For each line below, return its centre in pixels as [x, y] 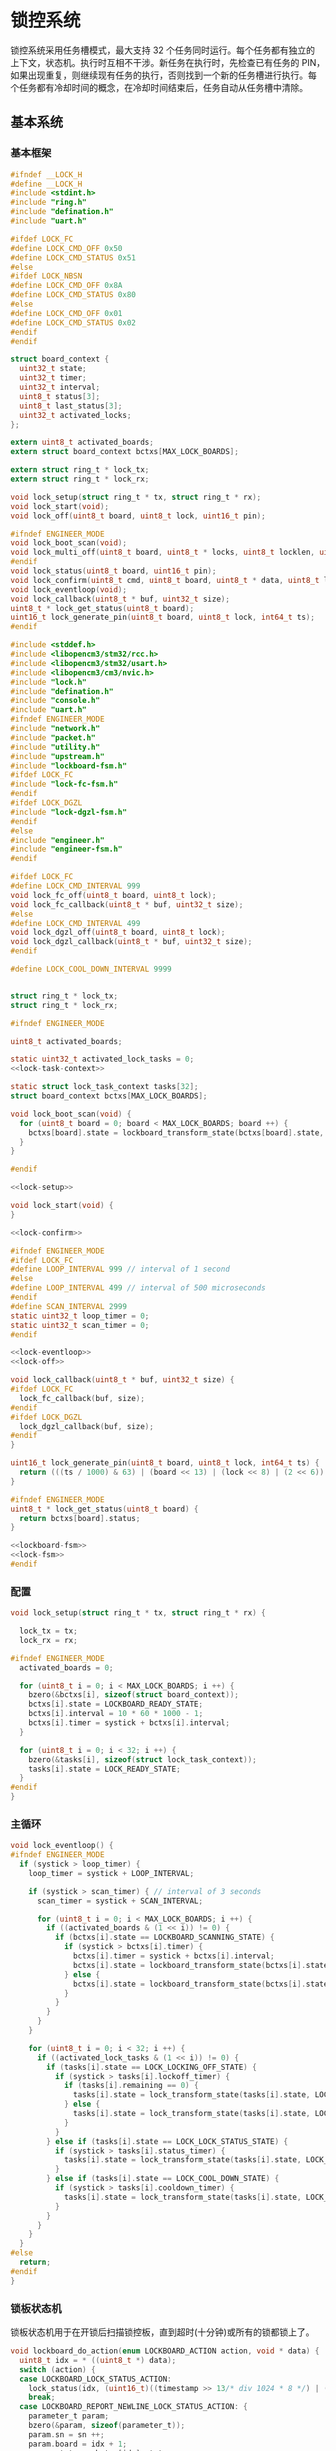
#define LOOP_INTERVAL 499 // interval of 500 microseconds [138, 1288]
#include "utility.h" [55, 747]
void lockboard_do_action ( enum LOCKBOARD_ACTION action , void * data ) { [165, 2351]
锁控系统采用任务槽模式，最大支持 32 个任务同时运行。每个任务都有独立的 [163, 50]
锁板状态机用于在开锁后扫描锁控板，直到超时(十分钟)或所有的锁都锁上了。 [162, 2332]
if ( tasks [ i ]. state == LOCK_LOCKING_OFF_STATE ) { [151, 2067]
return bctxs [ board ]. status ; [80, 1518]
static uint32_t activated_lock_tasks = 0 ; [102, 1059]
